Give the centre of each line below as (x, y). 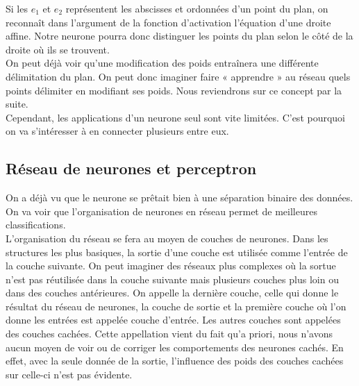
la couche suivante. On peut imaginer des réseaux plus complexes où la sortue (171, 266)
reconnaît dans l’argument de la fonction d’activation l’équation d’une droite (168, 22)
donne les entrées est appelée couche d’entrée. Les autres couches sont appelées (173, 320)
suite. (17, 104)
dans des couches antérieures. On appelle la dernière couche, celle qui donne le (172, 293)
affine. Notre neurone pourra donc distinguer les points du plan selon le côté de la (179, 36)
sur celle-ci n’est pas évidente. (69, 374)
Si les (17, 8)
